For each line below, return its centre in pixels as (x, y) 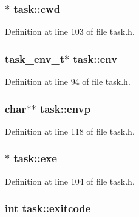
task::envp (65, 108)
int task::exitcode (48, 208)
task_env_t (35, 58)
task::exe (35, 158)
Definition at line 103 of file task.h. (70, 31)
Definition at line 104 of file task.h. (70, 181)
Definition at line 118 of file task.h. (70, 131)
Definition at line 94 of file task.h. (68, 81)
